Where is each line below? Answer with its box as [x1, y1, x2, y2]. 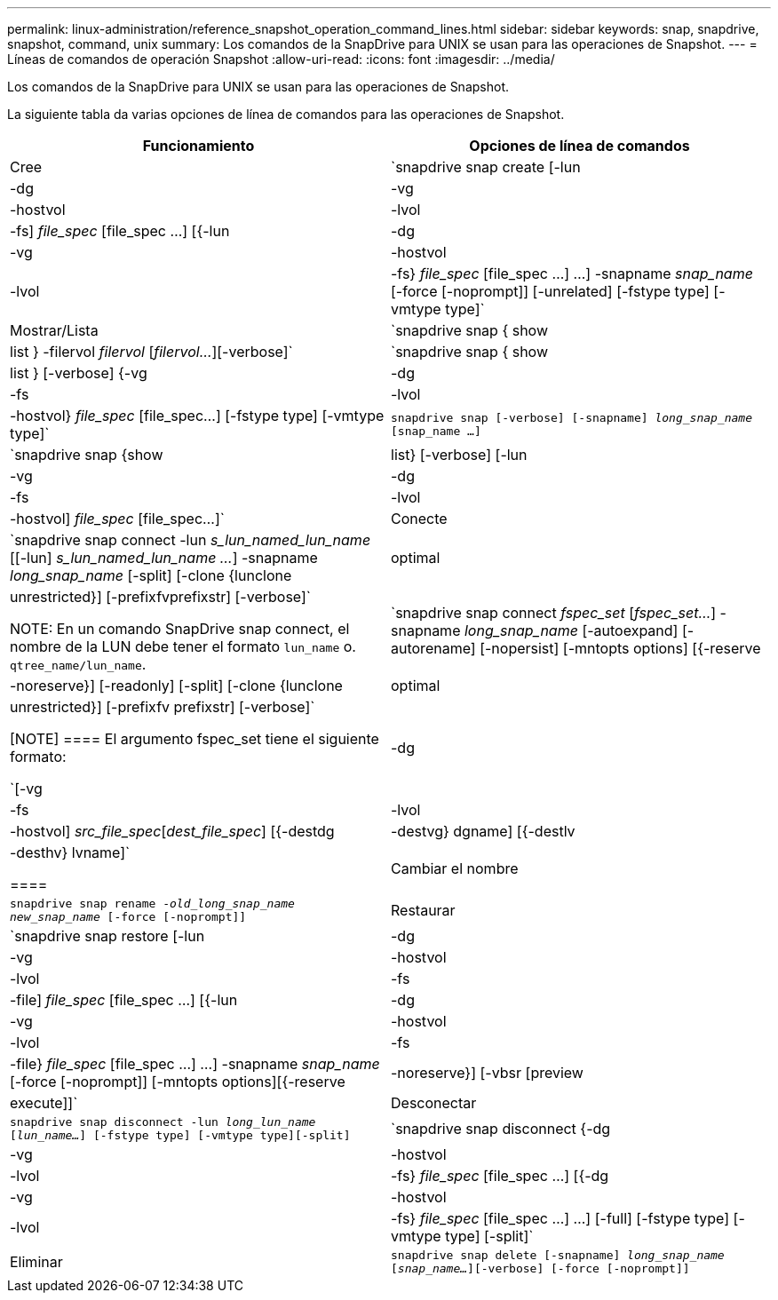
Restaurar [391, 901, 456, 919]
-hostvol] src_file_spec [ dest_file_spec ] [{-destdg [10, 822, 335, 840]
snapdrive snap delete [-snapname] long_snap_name [391, 1248, 725, 1262]
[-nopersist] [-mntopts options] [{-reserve [480, 639, 761, 657]
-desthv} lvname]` [10, 844, 131, 861]
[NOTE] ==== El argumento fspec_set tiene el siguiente [10, 730, 379, 748]
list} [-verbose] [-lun [391, 446, 528, 464]
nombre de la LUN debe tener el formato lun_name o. [10, 638, 356, 655]
